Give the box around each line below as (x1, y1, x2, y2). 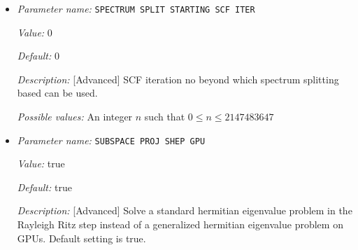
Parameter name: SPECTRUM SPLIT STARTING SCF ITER (17, 1, 255, 15)
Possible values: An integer (17, 109, 133, 124)
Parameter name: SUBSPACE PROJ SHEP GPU (17, 132, 206, 147)
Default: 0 (17, 48, 59, 63)
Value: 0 (17, 25, 52, 39)
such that (144, 109, 185, 124)
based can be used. (17, 85, 98, 100)
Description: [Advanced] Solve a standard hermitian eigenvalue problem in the (17, 203, 352, 218)
